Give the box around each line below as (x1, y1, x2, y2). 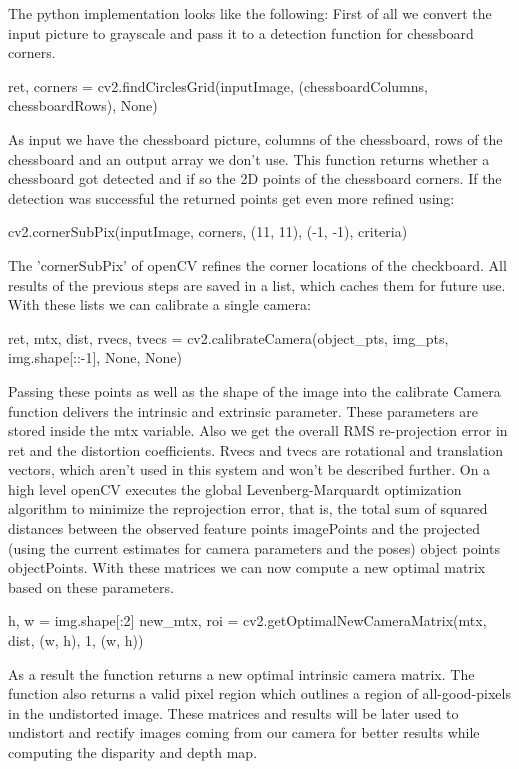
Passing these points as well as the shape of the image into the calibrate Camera (8, 380, 501, 401)
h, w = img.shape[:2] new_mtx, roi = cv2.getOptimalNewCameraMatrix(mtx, (8, 610, 487, 631)
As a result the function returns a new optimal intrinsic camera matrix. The (8, 663, 475, 684)
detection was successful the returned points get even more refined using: (8, 187, 455, 208)
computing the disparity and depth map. (8, 742, 258, 762)
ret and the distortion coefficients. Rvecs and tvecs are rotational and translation (8, 439, 504, 460)
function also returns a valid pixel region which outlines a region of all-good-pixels (8, 683, 511, 704)
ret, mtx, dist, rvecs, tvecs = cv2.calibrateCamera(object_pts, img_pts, (8, 327, 449, 348)
